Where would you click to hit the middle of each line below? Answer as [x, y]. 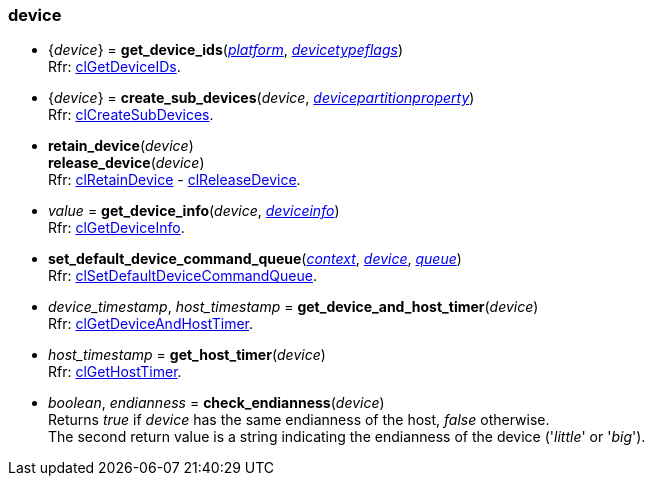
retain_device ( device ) [121, 146]
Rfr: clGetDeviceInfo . [116, 228]
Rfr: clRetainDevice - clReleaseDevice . [174, 180]
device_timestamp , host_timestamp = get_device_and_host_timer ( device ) [293, 307]
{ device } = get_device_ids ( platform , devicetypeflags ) [226, 50]
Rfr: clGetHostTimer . [115, 372]
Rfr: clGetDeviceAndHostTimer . [151, 324]
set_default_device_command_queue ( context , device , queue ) [255, 259]
